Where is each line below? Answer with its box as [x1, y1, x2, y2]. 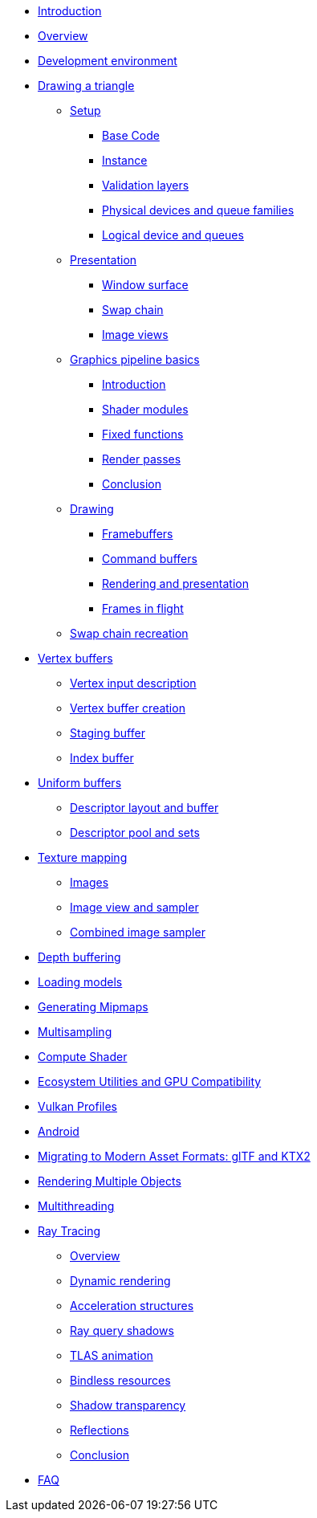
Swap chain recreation [70, 626, 189, 640]
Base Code [102, 129, 160, 142]
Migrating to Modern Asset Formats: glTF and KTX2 [38, 1149, 311, 1163]
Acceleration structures [70, 1299, 194, 1312]
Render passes [102, 452, 181, 466]
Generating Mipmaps [38, 1000, 148, 1014]
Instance [102, 153, 148, 167]
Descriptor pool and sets [70, 826, 200, 839]
